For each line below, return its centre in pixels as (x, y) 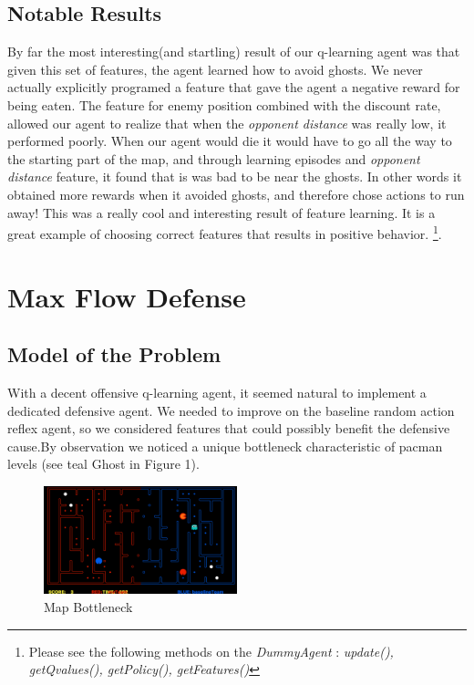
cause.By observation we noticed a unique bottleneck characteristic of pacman (225, 446)
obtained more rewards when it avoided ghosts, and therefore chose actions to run (236, 194)
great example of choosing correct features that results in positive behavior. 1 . (225, 232)
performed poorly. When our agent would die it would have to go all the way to (230, 141)
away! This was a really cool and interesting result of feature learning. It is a (222, 212)
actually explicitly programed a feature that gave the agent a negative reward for (234, 87)
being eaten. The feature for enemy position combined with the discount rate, (224, 104)
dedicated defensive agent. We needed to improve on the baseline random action (231, 410)
